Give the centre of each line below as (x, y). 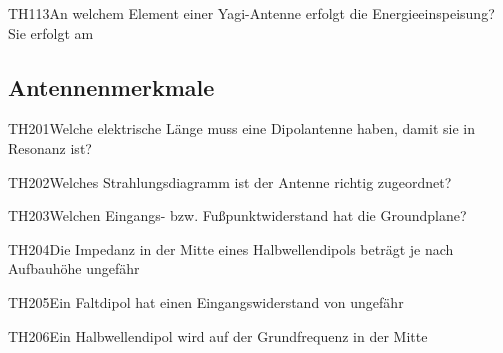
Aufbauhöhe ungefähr (74, 268)
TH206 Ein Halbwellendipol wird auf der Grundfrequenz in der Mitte (218, 335)
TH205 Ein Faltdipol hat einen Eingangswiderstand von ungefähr (206, 301)
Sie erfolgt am (51, 32)
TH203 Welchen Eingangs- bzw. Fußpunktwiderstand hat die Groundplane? (237, 215)
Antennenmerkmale (111, 86)
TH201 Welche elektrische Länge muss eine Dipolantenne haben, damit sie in (241, 128)
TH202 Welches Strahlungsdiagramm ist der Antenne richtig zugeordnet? (230, 181)
